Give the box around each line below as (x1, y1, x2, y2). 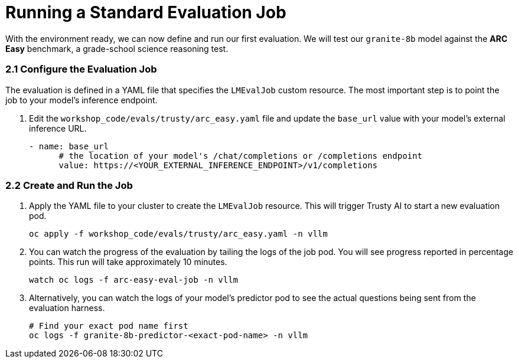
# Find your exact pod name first (29, 321, 188, 331)
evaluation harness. (29, 303, 105, 313)
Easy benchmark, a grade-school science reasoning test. (5, 43, 229, 54)
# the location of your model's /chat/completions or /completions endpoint (58, 151, 422, 161)
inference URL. (29, 123, 87, 133)
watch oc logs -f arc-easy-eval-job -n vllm (29, 275, 239, 285)
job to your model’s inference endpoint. (5, 94, 158, 105)
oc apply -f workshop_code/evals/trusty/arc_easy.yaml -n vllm (29, 229, 328, 239)
